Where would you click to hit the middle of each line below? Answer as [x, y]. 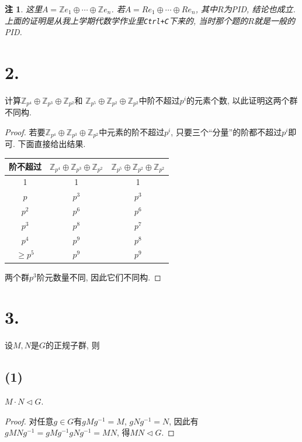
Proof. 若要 [25, 132]
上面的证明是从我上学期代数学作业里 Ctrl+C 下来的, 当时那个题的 [126, 20]
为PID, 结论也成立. [259, 9]
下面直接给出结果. [52, 144]
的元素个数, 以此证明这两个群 [242, 100]
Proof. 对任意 [29, 421]
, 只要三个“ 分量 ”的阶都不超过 [226, 132]
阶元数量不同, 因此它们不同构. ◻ [99, 277]
